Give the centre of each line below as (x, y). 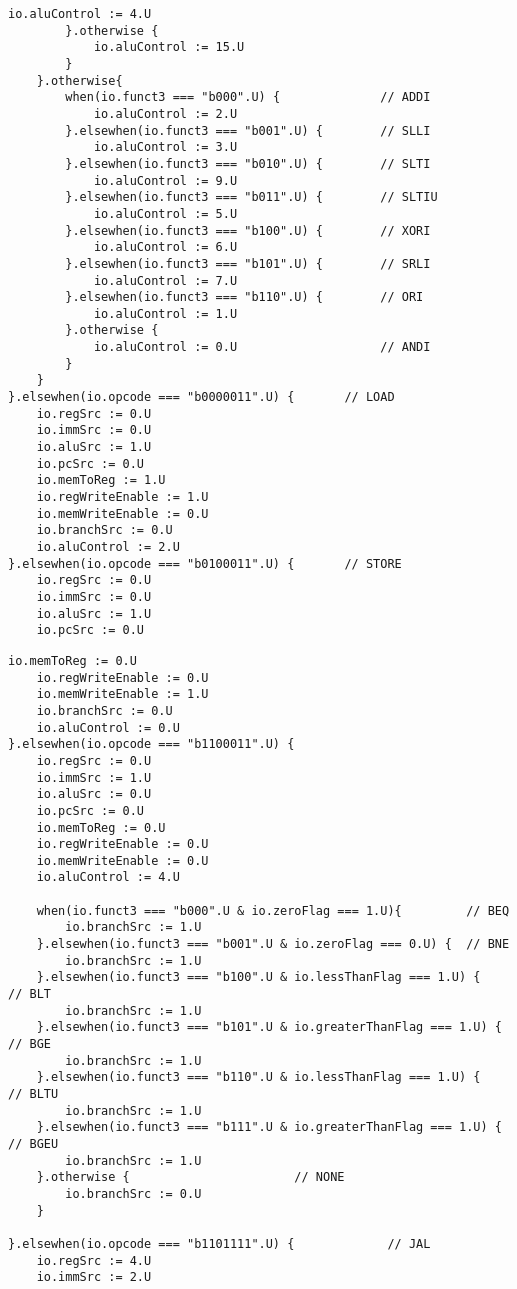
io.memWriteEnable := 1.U (122, 694)
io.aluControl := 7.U (165, 280)
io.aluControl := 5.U (165, 213)
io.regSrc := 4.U (94, 1260)
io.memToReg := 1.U (101, 480)
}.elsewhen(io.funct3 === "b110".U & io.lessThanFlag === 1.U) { (258, 1077)
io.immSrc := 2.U (94, 1277)
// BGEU (33, 1143)
